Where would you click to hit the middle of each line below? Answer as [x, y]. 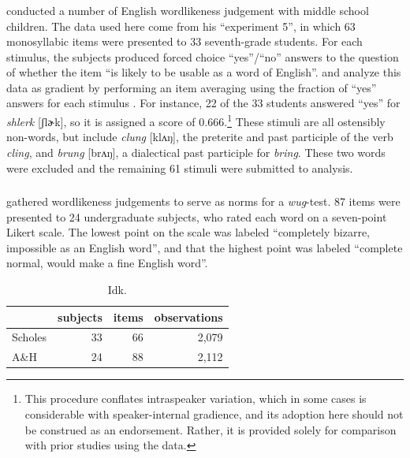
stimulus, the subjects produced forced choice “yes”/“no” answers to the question [203, 56]
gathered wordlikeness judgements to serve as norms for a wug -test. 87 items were [203, 201]
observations [188, 317]
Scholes [30, 337]
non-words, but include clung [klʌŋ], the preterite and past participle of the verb [200, 137]
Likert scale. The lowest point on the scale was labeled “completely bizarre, [188, 232]
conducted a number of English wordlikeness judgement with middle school [188, 10]
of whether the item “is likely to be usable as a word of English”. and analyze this [204, 72]
